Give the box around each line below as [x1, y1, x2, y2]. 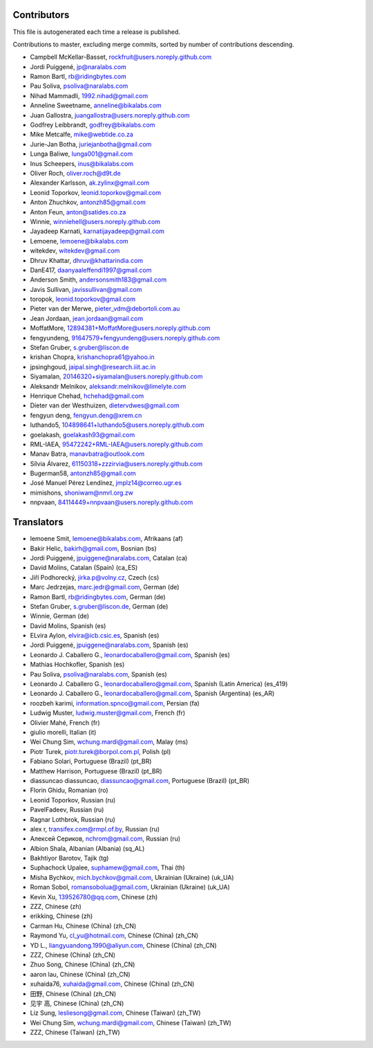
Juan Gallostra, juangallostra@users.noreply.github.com [30, 111, 190, 119]
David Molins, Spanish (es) [30, 621, 106, 629]
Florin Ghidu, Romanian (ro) [30, 786, 108, 795]
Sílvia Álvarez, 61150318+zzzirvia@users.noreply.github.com [30, 459, 203, 468]
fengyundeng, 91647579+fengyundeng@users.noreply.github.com [30, 333, 220, 342]
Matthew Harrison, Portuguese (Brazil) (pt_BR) [30, 766, 162, 775]
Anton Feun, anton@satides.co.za [30, 208, 126, 216]
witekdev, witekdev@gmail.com [30, 246, 120, 255]
